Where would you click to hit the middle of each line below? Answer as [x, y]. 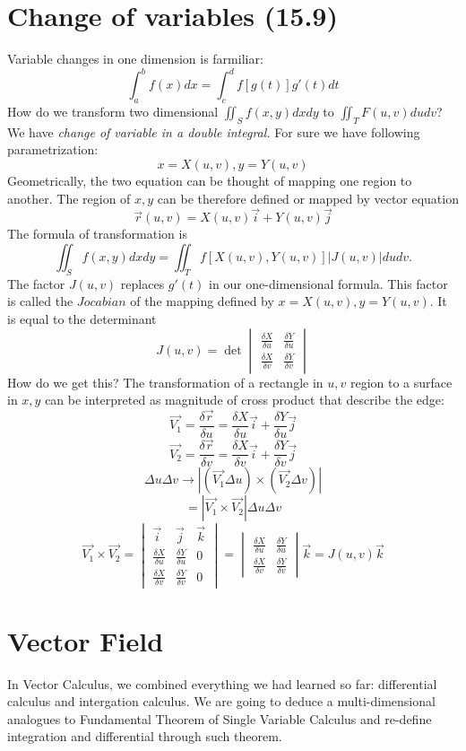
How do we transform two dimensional [113, 112]
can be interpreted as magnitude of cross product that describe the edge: [245, 400]
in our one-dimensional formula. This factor [328, 283]
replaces [142, 283]
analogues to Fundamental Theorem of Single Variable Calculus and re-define [220, 718]
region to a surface [401, 382]
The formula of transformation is [97, 234]
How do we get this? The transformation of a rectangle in [165, 382]
